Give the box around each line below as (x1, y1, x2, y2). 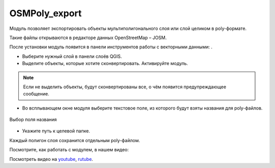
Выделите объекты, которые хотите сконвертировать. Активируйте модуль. (22, 60, 188, 66)
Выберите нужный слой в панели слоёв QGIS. (22, 53, 122, 59)
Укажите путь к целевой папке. (22, 128, 90, 134)
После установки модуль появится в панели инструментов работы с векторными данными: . (9, 44, 212, 50)
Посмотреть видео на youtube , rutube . (9, 156, 94, 162)
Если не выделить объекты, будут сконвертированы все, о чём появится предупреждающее (23, 84, 227, 90)
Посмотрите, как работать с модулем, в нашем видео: (9, 147, 129, 153)
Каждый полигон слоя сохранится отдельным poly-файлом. (9, 137, 140, 143)
